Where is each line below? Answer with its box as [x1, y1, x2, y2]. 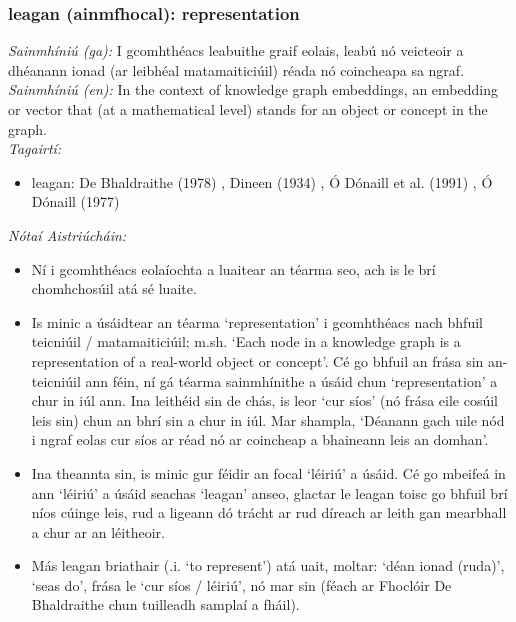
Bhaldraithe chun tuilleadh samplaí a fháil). [31, 594, 300, 615]
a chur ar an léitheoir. [31, 521, 165, 542]
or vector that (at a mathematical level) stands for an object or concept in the [8, 99, 488, 119]
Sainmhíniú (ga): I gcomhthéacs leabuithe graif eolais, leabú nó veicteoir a [8, 40, 464, 61]
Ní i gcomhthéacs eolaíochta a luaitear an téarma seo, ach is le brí [31, 258, 436, 279]
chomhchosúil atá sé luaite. [31, 278, 197, 299]
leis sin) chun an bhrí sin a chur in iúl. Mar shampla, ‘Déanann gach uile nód [31, 409, 505, 430]
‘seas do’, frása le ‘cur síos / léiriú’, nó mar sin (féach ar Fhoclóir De [31, 574, 452, 595]
